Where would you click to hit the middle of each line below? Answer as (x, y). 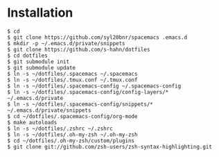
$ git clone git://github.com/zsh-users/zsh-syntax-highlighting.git (110, 147)
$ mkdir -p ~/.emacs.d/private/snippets (67, 43)
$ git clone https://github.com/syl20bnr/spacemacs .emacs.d (97, 37)
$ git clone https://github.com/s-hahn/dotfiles (79, 49)
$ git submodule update (42, 67)
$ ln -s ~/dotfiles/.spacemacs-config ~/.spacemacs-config (94, 86)
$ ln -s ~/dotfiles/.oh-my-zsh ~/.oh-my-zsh (72, 134)
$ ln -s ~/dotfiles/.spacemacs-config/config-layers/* (88, 92)
